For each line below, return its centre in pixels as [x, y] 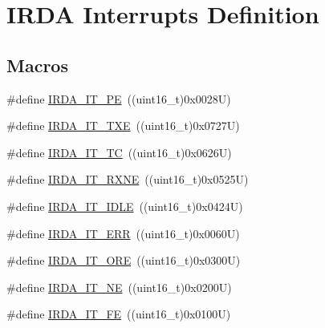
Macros [37, 65]
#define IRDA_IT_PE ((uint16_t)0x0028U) [119, 98]
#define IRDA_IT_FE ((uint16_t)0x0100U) [119, 314]
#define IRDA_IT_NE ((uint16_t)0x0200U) [119, 287]
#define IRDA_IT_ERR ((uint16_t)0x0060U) [123, 233]
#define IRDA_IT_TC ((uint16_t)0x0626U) [119, 152]
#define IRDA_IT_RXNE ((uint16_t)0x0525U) [128, 179]
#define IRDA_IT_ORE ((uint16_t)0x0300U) [124, 260]
